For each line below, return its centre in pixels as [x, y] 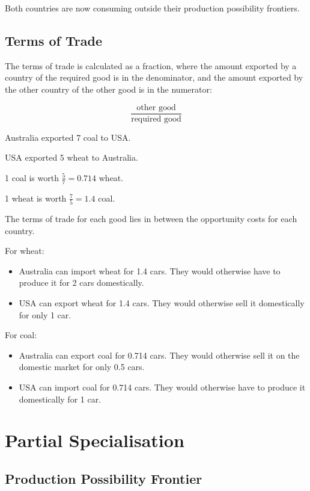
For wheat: [25, 251]
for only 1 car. [45, 314]
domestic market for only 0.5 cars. [82, 367]
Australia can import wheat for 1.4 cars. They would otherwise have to [150, 270]
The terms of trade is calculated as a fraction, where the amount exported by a [151, 65]
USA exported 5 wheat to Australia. [71, 157]
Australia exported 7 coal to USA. [68, 137]
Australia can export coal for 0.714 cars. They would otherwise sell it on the [159, 355]
